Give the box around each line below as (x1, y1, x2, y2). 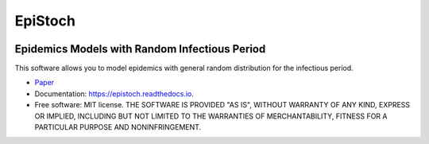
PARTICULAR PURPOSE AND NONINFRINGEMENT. (34, 123, 202, 132)
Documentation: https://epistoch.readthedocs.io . (34, 88, 194, 99)
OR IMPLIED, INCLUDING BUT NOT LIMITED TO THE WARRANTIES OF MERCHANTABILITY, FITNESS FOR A (34, 111, 388, 121)
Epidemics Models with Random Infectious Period (14, 42, 266, 56)
